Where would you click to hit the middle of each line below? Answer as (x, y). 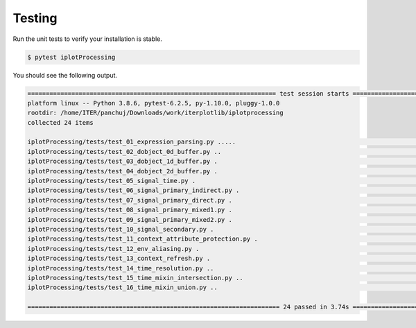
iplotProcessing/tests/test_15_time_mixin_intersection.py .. (135, 278)
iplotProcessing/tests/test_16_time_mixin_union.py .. (122, 287)
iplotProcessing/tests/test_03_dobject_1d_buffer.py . (122, 162)
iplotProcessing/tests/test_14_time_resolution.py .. (121, 268)
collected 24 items (60, 122)
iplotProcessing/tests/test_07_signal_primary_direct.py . (130, 200)
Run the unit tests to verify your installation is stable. (88, 39)
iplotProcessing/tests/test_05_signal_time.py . (112, 181)
